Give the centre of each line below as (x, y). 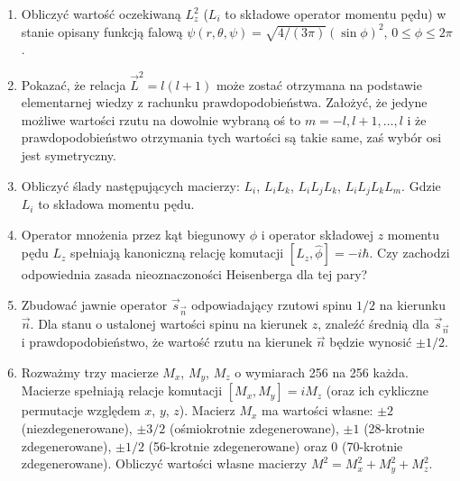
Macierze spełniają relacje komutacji (122, 390)
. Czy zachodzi (409, 253)
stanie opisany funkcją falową (102, 31)
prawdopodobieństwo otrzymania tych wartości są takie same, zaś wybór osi (231, 137)
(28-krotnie (394, 428)
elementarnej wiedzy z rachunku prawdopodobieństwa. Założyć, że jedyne (224, 102)
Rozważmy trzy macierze (90, 372)
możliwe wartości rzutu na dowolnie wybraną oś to (161, 119)
